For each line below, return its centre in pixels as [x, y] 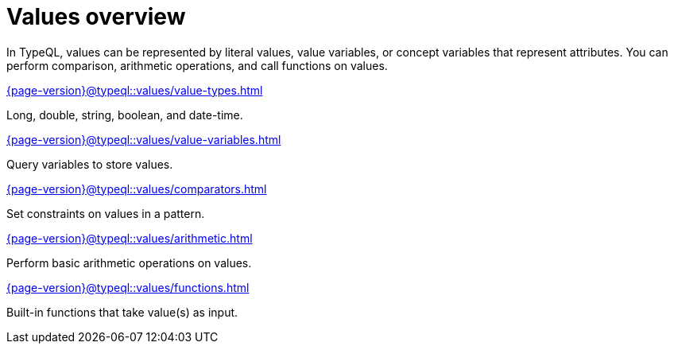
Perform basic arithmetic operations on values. [129, 262]
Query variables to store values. [90, 164]
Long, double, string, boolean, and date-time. [125, 115]
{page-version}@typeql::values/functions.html [128, 287]
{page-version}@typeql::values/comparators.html [137, 189]
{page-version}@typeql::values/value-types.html [135, 90]
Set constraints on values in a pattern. [106, 213]
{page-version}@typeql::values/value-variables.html [144, 139]
